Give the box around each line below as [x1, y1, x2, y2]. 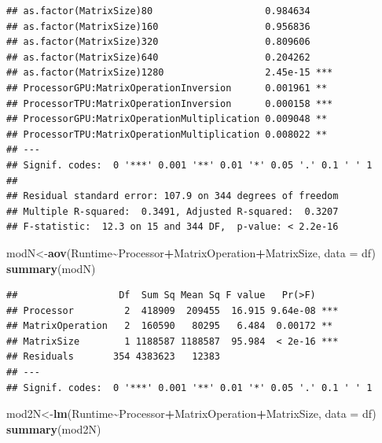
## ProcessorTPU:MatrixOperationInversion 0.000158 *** [6, 98, 333, 109]
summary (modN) [6, 260, 96, 276]
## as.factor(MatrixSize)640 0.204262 [6, 51, 310, 63]
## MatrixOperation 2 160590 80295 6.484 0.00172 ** [6, 320, 333, 332]
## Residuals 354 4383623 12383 [6, 351, 221, 363]
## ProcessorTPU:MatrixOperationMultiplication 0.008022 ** [6, 128, 328, 140]
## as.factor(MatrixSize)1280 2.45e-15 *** [6, 67, 333, 79]
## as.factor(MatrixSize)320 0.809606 [6, 36, 310, 48]
